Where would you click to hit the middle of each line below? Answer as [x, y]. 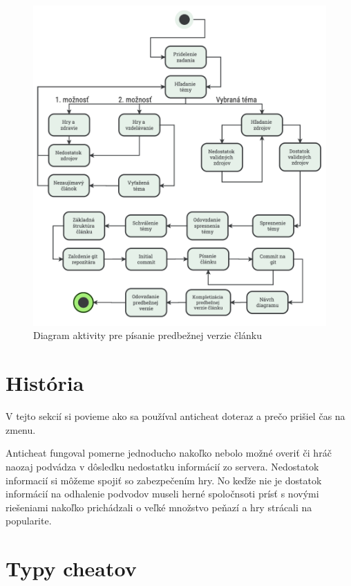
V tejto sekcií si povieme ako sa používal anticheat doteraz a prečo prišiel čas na [175, 416]
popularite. [29, 521]
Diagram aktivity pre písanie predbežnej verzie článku [148, 335]
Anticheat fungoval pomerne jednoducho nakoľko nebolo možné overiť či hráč [169, 453]
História [45, 383]
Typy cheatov [71, 568]
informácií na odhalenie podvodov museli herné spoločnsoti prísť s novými [162, 494]
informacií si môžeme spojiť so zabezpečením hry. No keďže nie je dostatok [164, 480]
